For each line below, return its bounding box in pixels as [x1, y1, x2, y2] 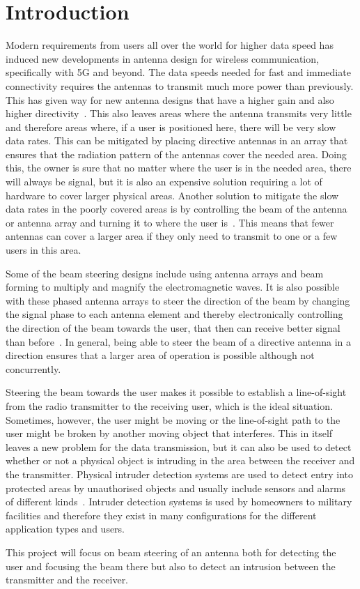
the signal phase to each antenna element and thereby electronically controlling [6, 307, 343, 321]
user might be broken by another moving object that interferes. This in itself [6, 426, 333, 441]
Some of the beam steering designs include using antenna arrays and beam [6, 266, 324, 280]
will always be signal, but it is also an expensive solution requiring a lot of [6, 174, 322, 189]
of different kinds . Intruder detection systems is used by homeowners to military [6, 494, 352, 509]
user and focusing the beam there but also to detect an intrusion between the [6, 558, 336, 573]
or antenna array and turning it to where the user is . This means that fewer [6, 215, 334, 229]
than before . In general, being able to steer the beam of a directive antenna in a [6, 334, 352, 349]
